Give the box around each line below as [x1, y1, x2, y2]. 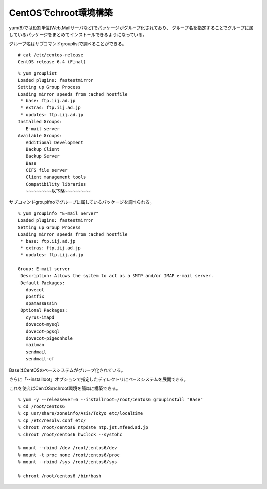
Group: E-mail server [18, 266, 70, 272]
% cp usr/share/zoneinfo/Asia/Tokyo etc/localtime [18, 411, 143, 416]
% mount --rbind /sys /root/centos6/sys [18, 459, 117, 465]
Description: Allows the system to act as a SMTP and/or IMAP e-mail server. [20, 273, 214, 279]
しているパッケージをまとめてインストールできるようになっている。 [9, 31, 148, 37]
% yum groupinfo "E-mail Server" [18, 210, 99, 216]
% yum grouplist [18, 70, 57, 76]
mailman [25, 342, 44, 348]
